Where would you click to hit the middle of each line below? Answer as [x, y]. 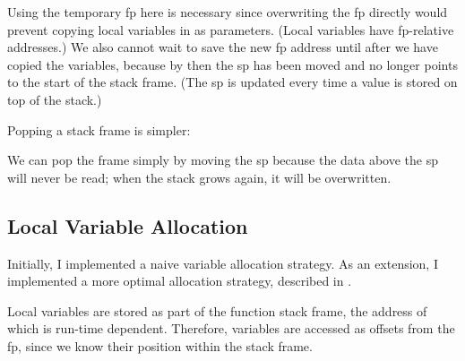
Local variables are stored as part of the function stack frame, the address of [217, 310]
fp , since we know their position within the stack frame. [160, 345]
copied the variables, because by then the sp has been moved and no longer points [232, 64]
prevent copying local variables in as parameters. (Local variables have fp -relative [231, 29]
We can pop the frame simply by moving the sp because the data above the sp [223, 160]
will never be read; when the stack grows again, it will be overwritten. [199, 177]
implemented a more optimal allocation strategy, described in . [180, 281]
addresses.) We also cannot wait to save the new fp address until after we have [223, 47]
